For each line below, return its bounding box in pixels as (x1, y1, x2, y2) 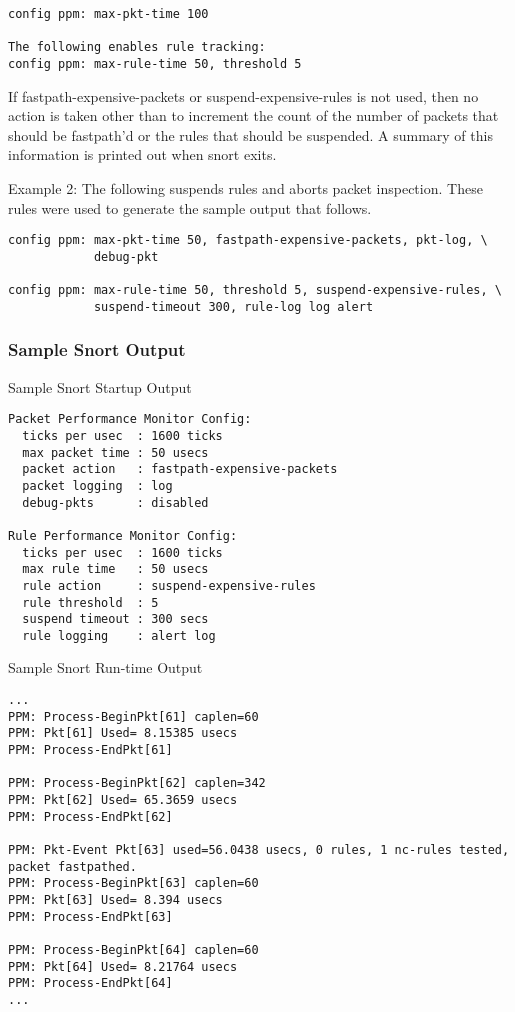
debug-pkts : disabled (22, 495, 209, 510)
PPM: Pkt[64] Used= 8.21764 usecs (8, 959, 238, 974)
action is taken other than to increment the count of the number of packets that (8, 105, 499, 126)
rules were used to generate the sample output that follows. (8, 197, 372, 218)
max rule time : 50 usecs (22, 562, 209, 577)
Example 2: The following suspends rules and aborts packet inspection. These (8, 178, 483, 198)
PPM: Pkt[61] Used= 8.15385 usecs (8, 726, 238, 741)
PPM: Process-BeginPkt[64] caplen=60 (8, 942, 259, 957)
